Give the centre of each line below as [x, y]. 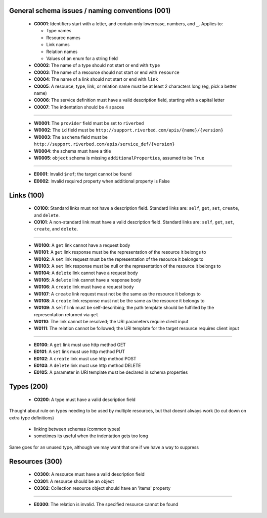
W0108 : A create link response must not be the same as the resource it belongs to [119, 300]
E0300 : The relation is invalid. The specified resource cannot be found [106, 504]
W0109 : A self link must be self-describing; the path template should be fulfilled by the [124, 308]
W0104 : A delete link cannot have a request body [86, 273]
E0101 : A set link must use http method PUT [79, 351]
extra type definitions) [32, 418]
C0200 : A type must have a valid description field [85, 400]
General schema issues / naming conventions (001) [90, 11]
